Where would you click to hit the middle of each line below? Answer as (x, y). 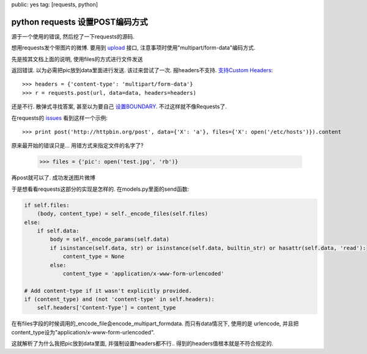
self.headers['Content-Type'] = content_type (106, 308)
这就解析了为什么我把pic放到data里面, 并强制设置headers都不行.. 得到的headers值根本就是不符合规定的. (142, 344)
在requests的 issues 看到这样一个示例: (60, 118)
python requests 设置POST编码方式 (80, 22)
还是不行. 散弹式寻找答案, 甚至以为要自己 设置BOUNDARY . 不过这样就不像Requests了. (119, 106)
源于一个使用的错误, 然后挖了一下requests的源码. (73, 36)
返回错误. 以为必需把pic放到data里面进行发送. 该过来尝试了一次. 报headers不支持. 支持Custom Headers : (142, 70)
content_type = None (94, 256)
